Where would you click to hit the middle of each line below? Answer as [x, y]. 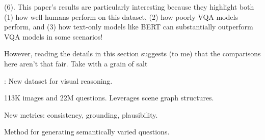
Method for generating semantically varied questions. [87, 132]
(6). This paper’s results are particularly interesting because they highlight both [129, 7]
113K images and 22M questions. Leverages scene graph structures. [109, 98]
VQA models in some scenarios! [54, 36]
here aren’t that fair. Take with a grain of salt [76, 63]
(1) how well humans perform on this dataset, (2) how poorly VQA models [121, 16]
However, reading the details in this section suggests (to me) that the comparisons [132, 54]
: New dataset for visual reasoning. [58, 80]
